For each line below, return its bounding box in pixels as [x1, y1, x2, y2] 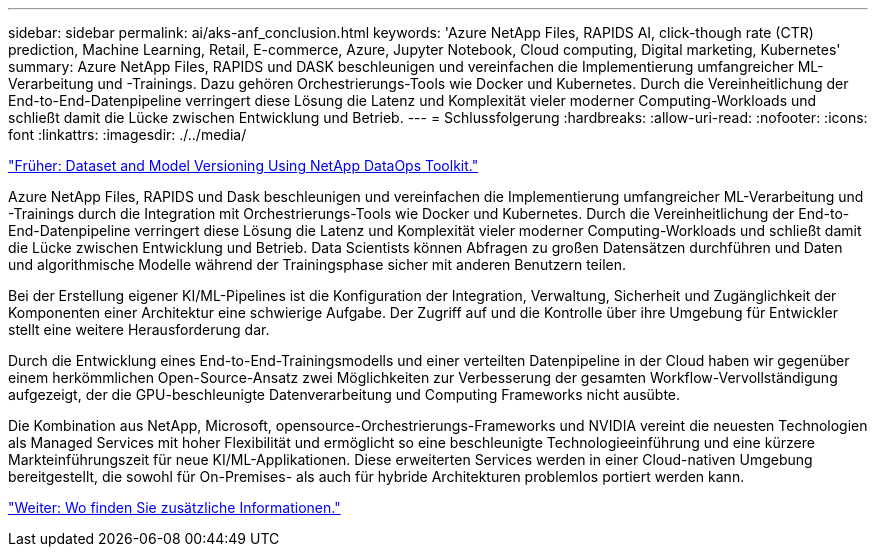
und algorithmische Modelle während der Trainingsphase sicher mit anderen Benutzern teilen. [8, 256, 626, 273]
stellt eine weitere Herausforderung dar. [8, 321, 270, 338]
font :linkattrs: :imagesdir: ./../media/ [8, 126, 247, 143]
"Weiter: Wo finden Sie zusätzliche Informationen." [8, 499, 341, 516]
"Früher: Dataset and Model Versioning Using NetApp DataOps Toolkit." [8, 157, 479, 174]
